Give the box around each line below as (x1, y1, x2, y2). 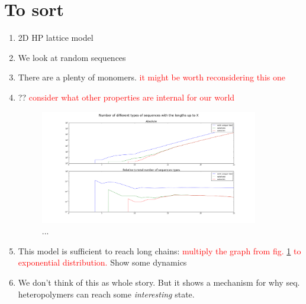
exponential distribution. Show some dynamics (18, 256, 187, 269)
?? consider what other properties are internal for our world (18, 90, 235, 103)
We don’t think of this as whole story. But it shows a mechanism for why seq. (18, 276, 300, 289)
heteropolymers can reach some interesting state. (18, 287, 195, 300)
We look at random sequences (18, 51, 126, 63)
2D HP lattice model (18, 31, 94, 44)
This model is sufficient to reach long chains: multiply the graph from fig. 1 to (18, 244, 301, 257)
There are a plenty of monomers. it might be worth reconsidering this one (18, 71, 285, 83)
